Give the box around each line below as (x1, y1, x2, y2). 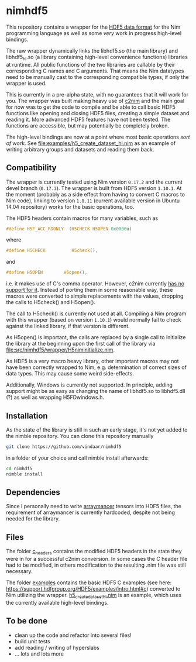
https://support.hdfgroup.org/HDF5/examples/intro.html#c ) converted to (6, 585, 181, 592)
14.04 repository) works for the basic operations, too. (6, 203, 135, 210)
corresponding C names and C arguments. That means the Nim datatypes (6, 67, 184, 74)
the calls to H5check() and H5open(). (6, 299, 95, 306)
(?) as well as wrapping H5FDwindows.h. (6, 394, 104, 401)
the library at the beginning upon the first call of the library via (6, 340, 156, 347)
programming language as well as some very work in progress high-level (6, 29, 182, 36)
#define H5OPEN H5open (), (6, 270, 88, 275)
